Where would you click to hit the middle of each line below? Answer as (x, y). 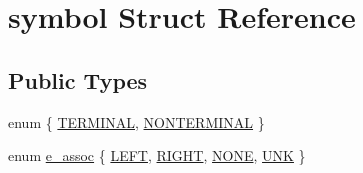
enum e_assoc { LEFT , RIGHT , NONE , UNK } (157, 155)
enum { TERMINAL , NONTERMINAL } (136, 121)
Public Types (78, 79)
